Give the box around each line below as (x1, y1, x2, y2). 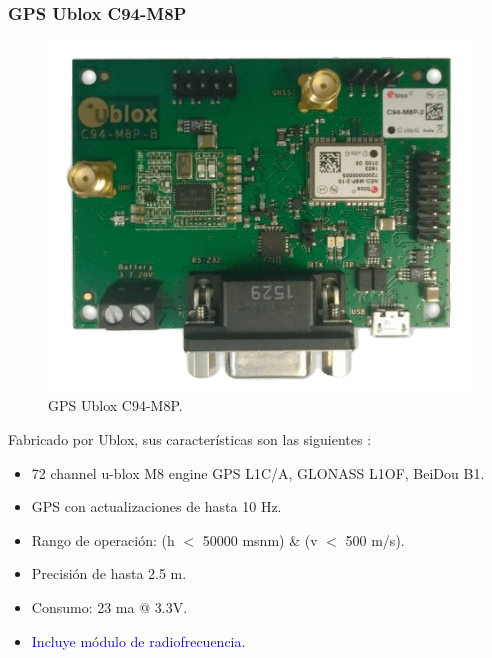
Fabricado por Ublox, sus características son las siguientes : (8, 429, 372, 450)
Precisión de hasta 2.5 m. (31, 563, 187, 584)
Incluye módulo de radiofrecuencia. (31, 630, 246, 651)
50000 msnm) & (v (202, 529, 318, 550)
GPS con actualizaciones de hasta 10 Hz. (31, 496, 282, 517)
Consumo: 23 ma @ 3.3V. (31, 597, 188, 618)
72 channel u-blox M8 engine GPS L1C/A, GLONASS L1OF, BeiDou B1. (31, 462, 485, 483)
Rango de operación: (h (31, 529, 175, 550)
